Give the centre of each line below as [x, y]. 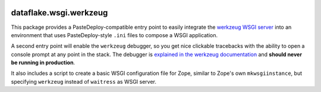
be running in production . [43, 63]
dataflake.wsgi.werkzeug [59, 13]
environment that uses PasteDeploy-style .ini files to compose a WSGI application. [114, 35]
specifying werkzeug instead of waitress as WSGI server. [84, 81]
